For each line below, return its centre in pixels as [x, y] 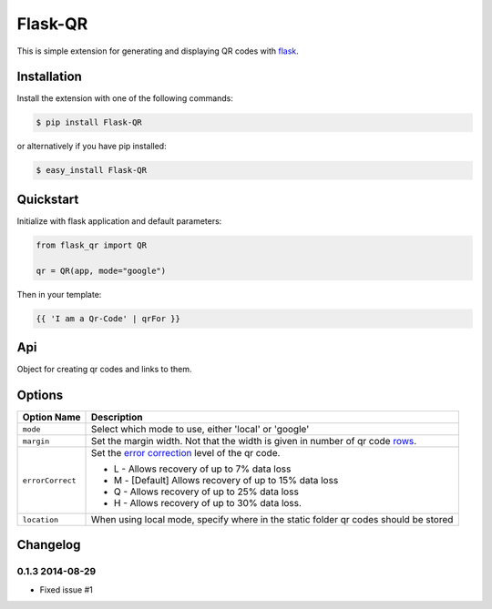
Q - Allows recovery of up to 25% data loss [207, 492]
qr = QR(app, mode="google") [101, 270]
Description [117, 417]
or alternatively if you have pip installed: [92, 147]
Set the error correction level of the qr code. [186, 453]
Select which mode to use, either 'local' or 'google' [200, 430]
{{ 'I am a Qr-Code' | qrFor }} [108, 318]
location [41, 519]
